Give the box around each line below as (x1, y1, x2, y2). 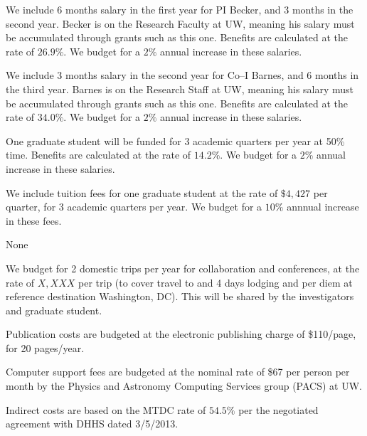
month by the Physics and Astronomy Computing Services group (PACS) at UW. (6, 378, 362, 393)
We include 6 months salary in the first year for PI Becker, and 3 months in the (6, 2, 353, 16)
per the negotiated (238, 402, 319, 417)
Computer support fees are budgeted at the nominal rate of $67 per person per (6, 364, 350, 379)
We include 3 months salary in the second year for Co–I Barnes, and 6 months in (6, 68, 359, 83)
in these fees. (6, 213, 62, 228)
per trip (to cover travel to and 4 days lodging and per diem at (78, 275, 353, 289)
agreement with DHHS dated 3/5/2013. (6, 416, 179, 431)
